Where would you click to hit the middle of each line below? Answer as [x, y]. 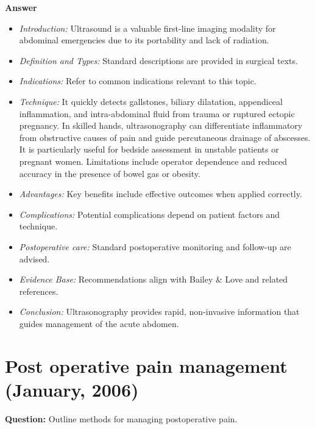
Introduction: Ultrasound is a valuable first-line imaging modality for [147, 28]
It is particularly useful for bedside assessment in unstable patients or [149, 149]
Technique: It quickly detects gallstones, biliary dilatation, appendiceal [151, 101]
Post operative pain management [146, 365]
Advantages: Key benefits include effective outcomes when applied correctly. [161, 194]
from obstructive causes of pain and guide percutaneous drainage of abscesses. [165, 137]
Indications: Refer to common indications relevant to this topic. [138, 81]
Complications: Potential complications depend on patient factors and [150, 214]
